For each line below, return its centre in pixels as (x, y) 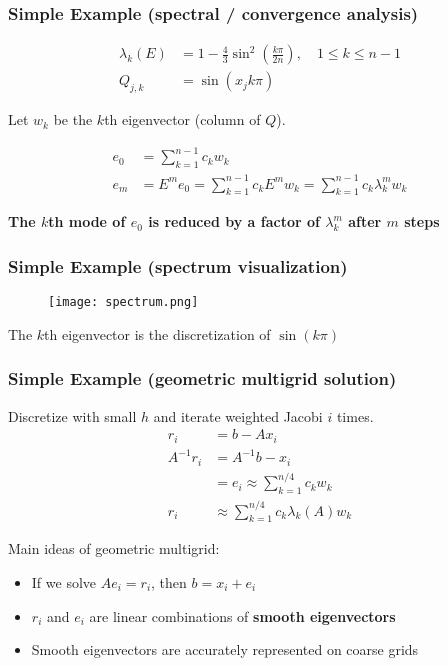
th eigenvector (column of (182, 119)
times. (355, 415)
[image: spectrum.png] (123, 302)
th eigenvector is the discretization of (157, 333)
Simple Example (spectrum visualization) (178, 265)
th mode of (87, 221)
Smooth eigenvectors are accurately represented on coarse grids (225, 649)
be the (73, 119)
